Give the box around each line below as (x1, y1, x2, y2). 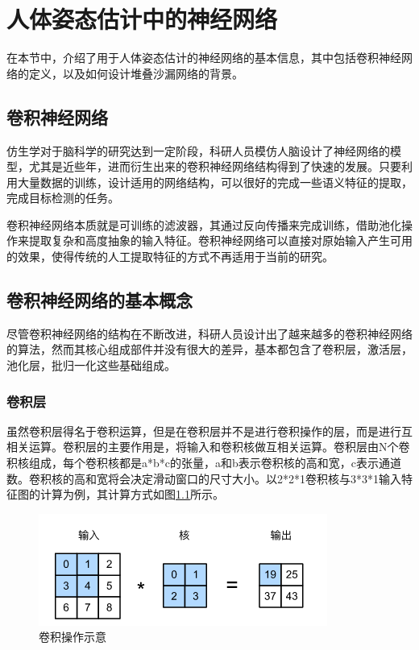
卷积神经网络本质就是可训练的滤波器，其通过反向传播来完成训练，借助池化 (6, 216, 401, 233)
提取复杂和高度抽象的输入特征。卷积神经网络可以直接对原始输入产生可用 (28, 232, 413, 249)
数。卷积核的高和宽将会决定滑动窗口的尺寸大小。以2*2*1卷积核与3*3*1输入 (6, 470, 401, 486)
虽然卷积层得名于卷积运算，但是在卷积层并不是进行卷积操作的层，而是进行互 (6, 422, 413, 439)
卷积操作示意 (39, 628, 106, 645)
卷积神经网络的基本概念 (6, 288, 193, 313)
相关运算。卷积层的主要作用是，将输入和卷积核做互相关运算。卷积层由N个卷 (6, 438, 410, 455)
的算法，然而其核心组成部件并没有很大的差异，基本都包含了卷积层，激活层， (6, 341, 413, 358)
